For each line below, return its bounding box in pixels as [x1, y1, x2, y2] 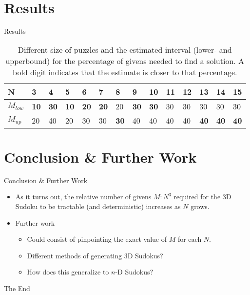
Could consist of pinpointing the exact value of [27, 234, 167, 244]
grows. [191, 201, 210, 211]
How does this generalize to [27, 267, 109, 277]
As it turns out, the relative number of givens [15, 191, 152, 202]
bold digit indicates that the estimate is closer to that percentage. [13, 66, 237, 78]
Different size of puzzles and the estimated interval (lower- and [18, 43, 232, 55]
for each [177, 234, 202, 244]
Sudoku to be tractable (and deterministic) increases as [15, 201, 181, 211]
